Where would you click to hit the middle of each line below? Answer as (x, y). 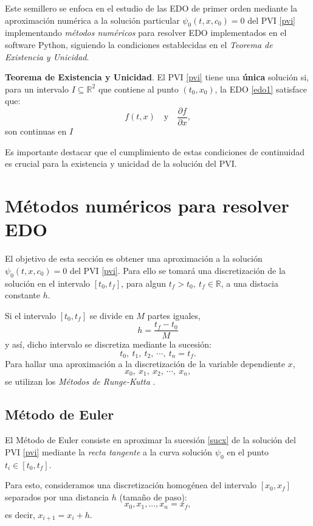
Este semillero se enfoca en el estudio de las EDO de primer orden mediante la (151, 8)
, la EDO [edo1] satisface (261, 89)
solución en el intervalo (48, 283)
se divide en (112, 315)
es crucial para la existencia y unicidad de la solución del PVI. (121, 163)
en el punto (248, 451)
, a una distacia (249, 283)
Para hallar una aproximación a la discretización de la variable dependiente (145, 364)
